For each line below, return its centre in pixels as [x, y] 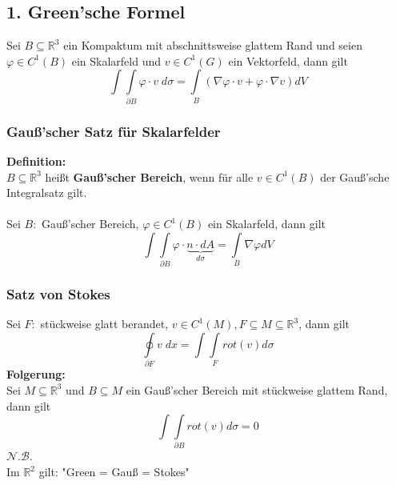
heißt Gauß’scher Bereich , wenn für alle [149, 176]
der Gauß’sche [355, 176]
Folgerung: [36, 374]
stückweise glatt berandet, [104, 324]
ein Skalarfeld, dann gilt [266, 224]
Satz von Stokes [58, 294]
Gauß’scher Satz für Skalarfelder [114, 131]
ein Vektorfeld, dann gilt [288, 60]
